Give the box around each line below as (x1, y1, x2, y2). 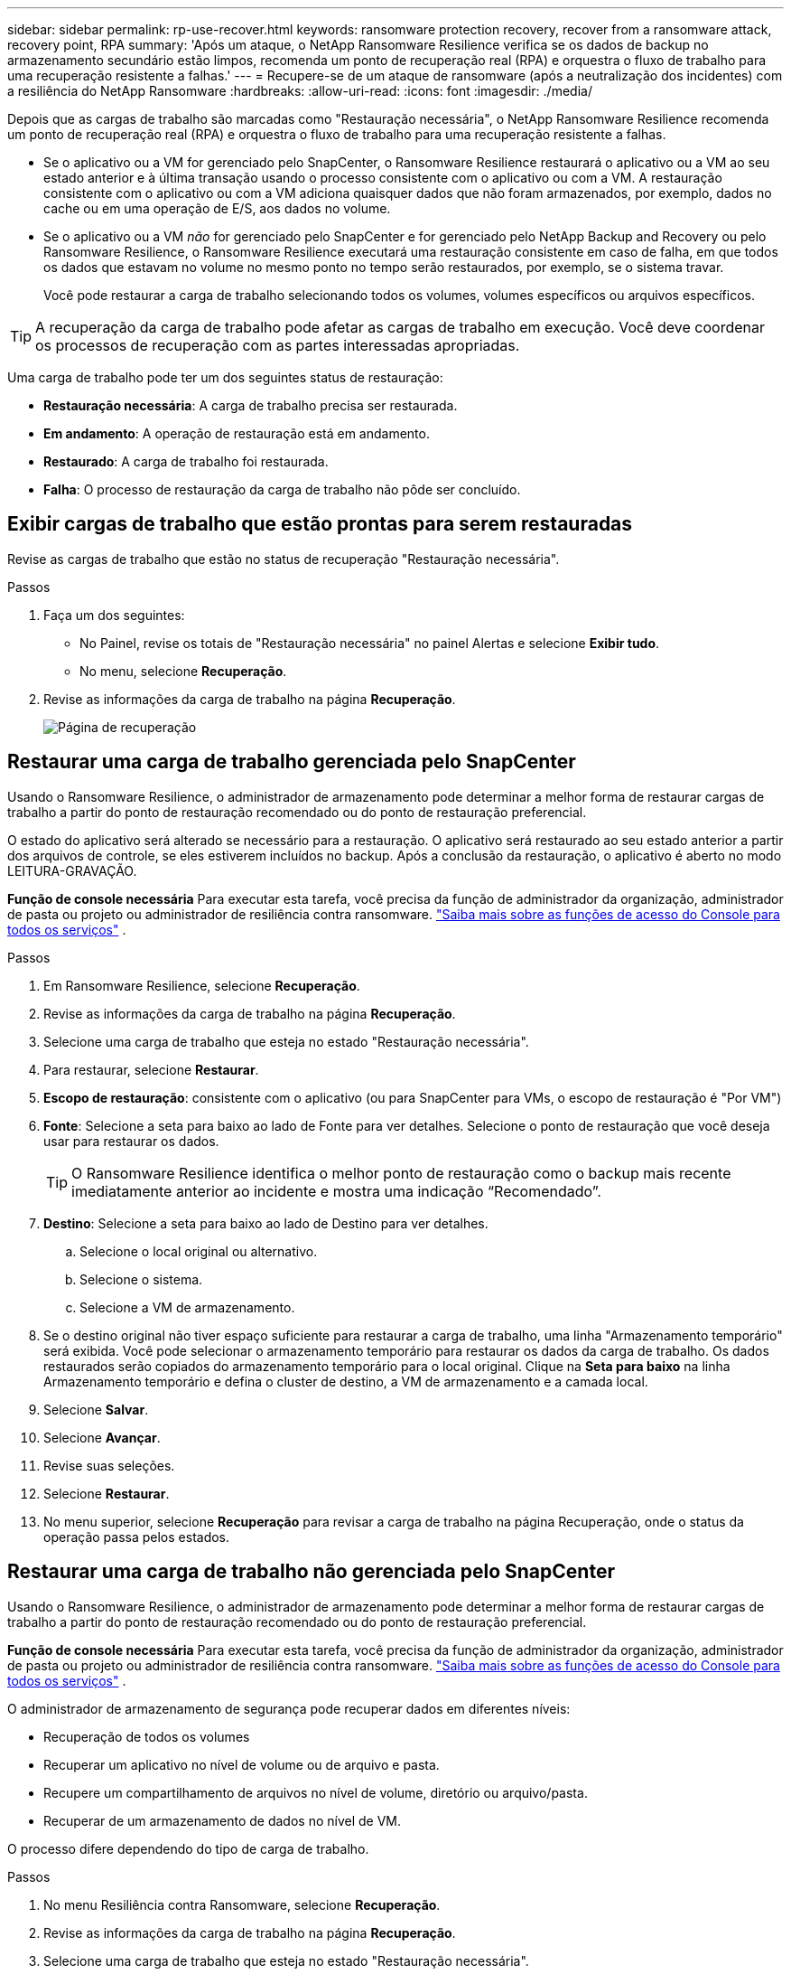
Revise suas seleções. (43, 1457, 175, 1473)
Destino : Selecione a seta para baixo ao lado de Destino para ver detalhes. (43, 1215, 489, 1231)
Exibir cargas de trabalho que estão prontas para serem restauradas (7, 512, 633, 536)
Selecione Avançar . (43, 1429, 161, 1445)
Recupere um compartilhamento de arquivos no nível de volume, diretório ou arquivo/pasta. (43, 1784, 588, 1800)
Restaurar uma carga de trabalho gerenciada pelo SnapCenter (7, 750, 576, 774)
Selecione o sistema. (79, 1271, 203, 1287)
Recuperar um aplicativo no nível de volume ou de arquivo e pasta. (43, 1756, 440, 1772)
